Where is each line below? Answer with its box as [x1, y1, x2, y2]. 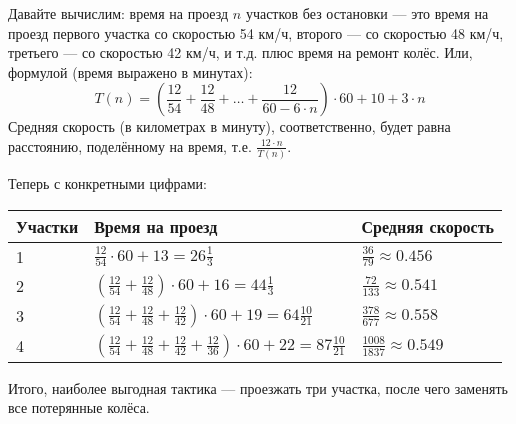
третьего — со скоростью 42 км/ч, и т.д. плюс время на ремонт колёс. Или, [8, 42, 473, 63]
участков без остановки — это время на [245, 3, 489, 23]
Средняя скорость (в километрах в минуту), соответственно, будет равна [8, 116, 451, 137]
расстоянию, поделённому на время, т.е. [8, 135, 252, 156]
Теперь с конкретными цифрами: [8, 173, 208, 194]
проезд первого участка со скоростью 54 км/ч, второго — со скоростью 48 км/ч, [8, 22, 504, 43]
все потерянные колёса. [8, 397, 150, 418]
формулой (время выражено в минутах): [8, 61, 253, 82]
